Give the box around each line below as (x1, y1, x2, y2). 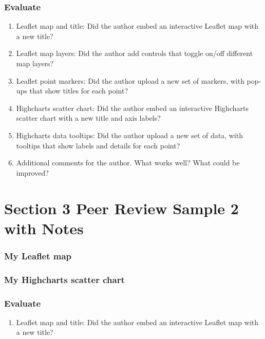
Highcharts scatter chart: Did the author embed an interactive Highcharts (16, 102, 249, 113)
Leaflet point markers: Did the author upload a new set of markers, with (16, 75, 244, 86)
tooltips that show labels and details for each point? (16, 140, 180, 150)
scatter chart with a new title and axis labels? (16, 112, 161, 123)
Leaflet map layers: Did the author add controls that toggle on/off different (16, 48, 253, 59)
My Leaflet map (4, 249, 72, 262)
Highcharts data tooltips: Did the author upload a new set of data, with (16, 129, 243, 140)
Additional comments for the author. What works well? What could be (16, 157, 240, 168)
